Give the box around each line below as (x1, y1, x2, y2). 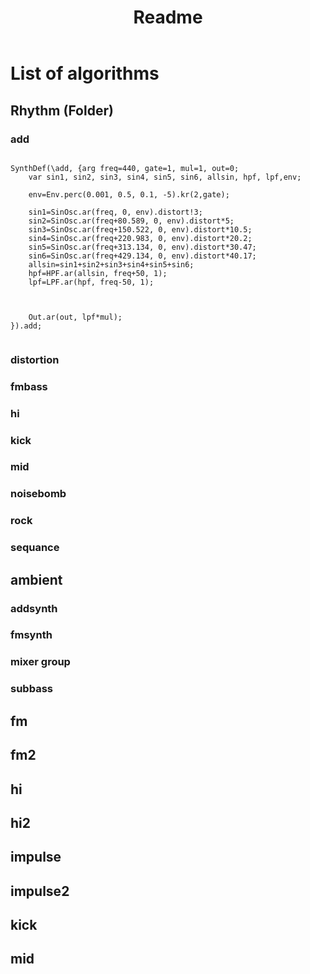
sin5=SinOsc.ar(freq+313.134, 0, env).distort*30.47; (28, 242, 257, 252)
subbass (10, 682, 53, 696)
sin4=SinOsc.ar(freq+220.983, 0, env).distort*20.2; (28, 233, 253, 243)
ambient (10, 571, 63, 588)
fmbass (10, 379, 48, 393)
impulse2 (10, 882, 70, 900)
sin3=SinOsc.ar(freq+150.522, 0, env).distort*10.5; (28, 224, 253, 235)
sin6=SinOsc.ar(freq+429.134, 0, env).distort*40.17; (28, 251, 257, 261)
